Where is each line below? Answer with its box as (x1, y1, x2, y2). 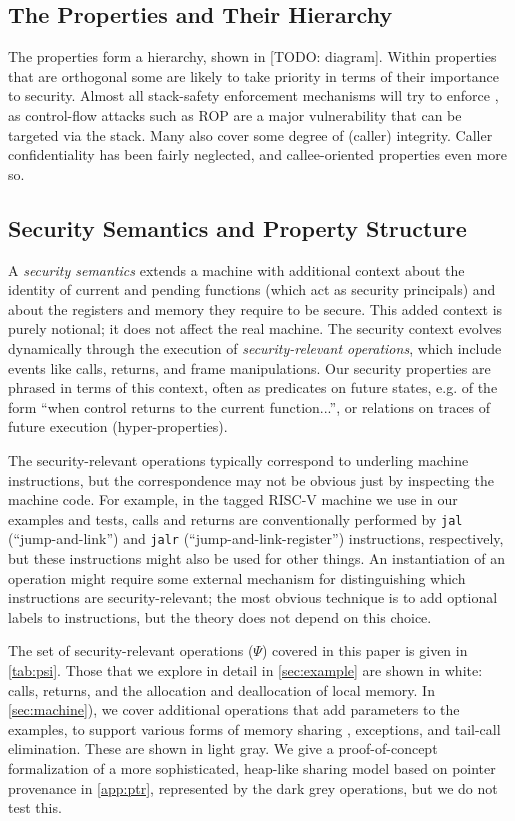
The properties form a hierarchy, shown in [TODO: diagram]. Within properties (8, 46, 497, 67)
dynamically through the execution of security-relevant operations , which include (8, 337, 502, 358)
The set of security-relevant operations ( (8, 640, 254, 661)
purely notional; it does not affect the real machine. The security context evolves (8, 318, 502, 339)
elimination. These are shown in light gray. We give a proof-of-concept (8, 738, 438, 759)
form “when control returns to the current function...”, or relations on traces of (8, 396, 491, 417)
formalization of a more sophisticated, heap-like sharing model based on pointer (8, 757, 496, 778)
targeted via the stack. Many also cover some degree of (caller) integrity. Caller (8, 124, 493, 145)
